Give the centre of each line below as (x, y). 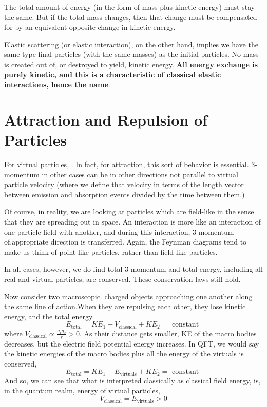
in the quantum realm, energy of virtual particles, (82, 390)
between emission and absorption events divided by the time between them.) (125, 194)
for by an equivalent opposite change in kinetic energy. (90, 27)
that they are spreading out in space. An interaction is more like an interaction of (133, 222)
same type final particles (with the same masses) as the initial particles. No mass (131, 54)
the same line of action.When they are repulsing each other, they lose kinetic (125, 306)
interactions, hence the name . (57, 84)
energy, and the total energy (49, 316)
